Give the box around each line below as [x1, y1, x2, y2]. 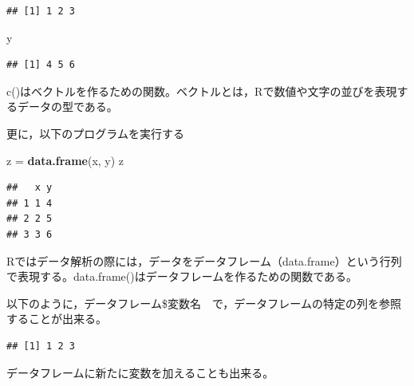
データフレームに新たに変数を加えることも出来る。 [6, 364, 274, 380]
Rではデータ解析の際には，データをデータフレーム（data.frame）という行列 [6, 252, 402, 269]
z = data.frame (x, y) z [6, 152, 124, 168]
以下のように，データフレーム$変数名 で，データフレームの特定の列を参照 [6, 294, 401, 311]
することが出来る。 [6, 310, 107, 327]
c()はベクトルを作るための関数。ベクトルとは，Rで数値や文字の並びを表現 [6, 82, 397, 99]
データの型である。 [17, 98, 118, 115]
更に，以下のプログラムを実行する [6, 124, 184, 141]
